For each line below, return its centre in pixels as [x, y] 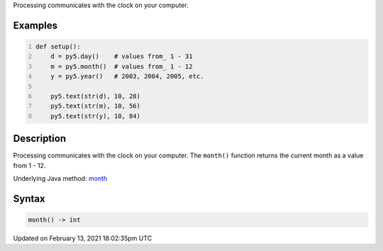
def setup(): [58, 46]
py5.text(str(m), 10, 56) [96, 106]
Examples [35, 25]
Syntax [29, 199]
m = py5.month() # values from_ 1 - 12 [122, 66]
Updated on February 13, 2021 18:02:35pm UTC [83, 238]
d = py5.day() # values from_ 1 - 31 [122, 56]
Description [40, 139]
